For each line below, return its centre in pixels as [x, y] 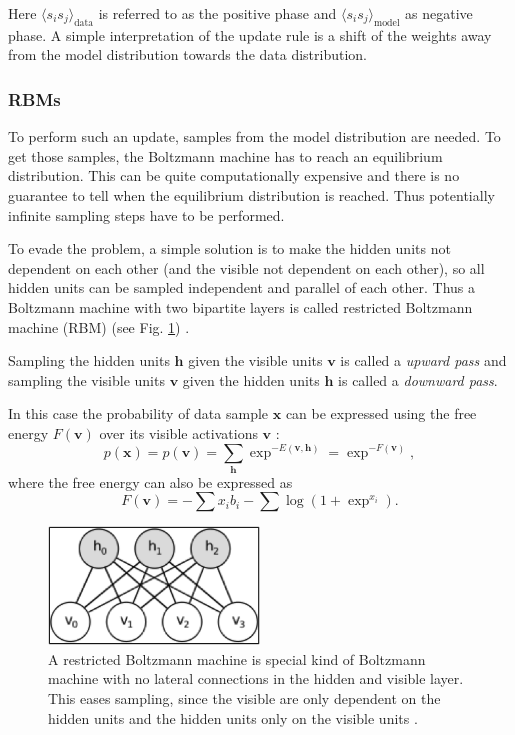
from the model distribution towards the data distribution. [188, 54]
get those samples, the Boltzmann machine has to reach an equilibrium [225, 155]
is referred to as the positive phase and [217, 13]
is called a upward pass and [423, 360]
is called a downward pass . [418, 379]
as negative [439, 13]
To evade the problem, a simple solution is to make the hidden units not [229, 248]
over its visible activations [178, 432]
